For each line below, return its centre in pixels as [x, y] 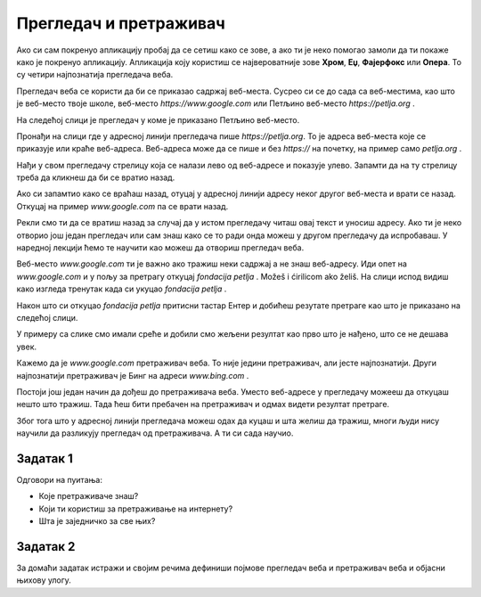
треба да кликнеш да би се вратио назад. [96, 177]
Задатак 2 [46, 547]
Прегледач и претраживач [121, 23]
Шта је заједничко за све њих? [97, 521]
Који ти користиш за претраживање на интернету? [136, 509]
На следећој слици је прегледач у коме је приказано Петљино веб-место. [158, 119]
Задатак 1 [45, 458]
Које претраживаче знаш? [89, 496]
